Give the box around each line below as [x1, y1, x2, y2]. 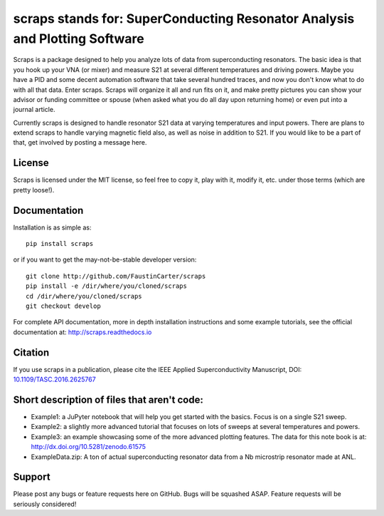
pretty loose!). [13, 185, 55, 194]
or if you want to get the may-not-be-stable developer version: [13, 255, 197, 264]
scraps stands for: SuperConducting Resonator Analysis [13, 11, 355, 26]
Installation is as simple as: [13, 223, 92, 232]
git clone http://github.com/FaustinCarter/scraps [26, 272, 206, 280]
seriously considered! [13, 500, 77, 508]
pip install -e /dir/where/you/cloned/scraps [26, 282, 188, 290]
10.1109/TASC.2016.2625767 [13, 375, 96, 384]
